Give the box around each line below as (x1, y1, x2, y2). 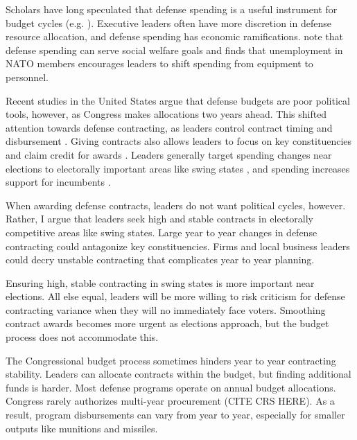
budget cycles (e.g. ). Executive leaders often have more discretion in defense (6, 15, 331, 30)
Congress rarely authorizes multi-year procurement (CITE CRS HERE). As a (6, 394, 335, 408)
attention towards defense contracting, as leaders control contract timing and (6, 120, 333, 134)
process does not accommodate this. (6, 330, 159, 344)
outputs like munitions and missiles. (6, 421, 158, 435)
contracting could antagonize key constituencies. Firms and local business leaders (6, 238, 350, 253)
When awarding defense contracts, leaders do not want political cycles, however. (6, 197, 346, 212)
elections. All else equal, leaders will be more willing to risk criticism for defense (6, 289, 345, 303)
